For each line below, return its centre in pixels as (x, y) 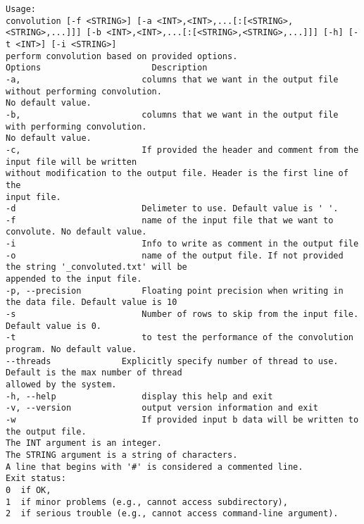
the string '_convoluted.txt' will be (96, 267)
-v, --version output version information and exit (162, 408)
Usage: (21, 9)
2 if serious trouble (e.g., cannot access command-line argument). (172, 514)
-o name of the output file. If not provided (175, 255)
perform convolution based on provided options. (122, 56)
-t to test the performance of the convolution (180, 338)
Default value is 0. (54, 326)
